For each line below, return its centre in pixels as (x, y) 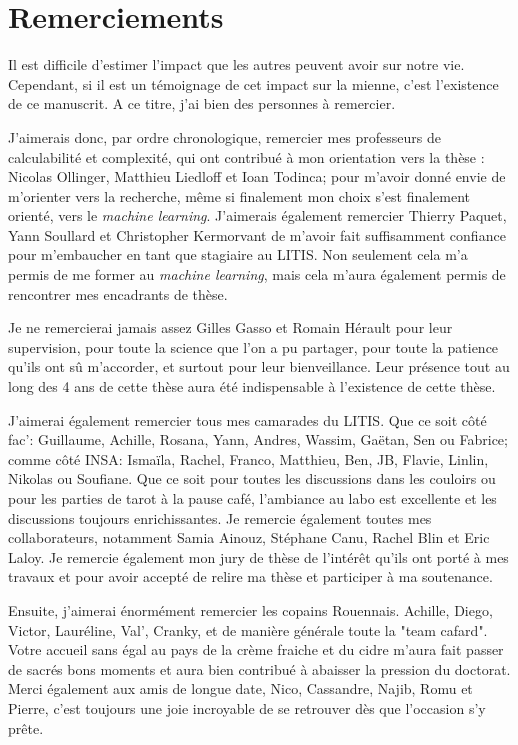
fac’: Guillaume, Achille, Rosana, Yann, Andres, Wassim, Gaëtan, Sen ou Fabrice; (258, 439)
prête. (26, 727)
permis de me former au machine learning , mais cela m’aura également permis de (257, 274)
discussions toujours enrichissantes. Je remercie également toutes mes (220, 517)
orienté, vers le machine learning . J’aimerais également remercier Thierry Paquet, (257, 215)
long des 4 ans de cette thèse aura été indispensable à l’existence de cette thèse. (252, 386)
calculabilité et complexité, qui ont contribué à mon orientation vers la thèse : (246, 156)
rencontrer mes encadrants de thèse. (118, 293)
